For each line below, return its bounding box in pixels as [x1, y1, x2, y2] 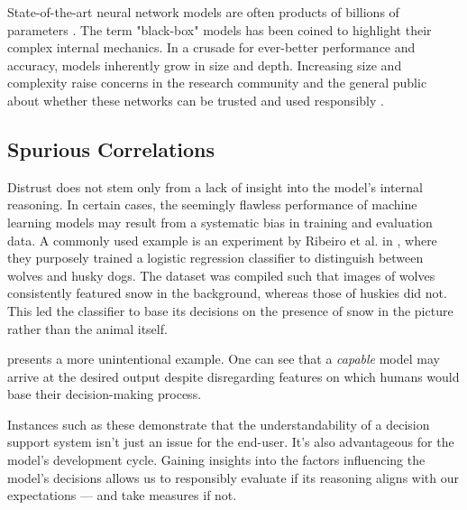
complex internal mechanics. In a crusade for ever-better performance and [7, 38, 416, 57]
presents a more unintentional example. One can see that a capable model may [7, 349, 440, 368]
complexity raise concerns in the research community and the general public [7, 73, 427, 92]
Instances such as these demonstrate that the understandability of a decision [7, 414, 430, 433]
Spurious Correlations [7, 134, 215, 162]
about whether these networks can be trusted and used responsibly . [7, 90, 384, 109]
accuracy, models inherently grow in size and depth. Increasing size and [7, 55, 402, 74]
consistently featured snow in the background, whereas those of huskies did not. [7, 283, 447, 302]
